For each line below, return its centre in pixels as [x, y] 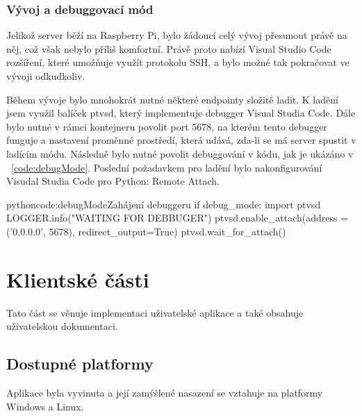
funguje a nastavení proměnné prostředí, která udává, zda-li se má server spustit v [181, 140]
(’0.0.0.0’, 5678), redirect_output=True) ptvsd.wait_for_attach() [146, 231]
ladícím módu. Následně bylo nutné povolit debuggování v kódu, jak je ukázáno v [180, 153]
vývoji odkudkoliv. [46, 76]
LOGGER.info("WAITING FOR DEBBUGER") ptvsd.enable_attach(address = [178, 218]
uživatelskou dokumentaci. [62, 326]
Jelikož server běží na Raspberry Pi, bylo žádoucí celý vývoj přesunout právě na [177, 35]
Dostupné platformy [80, 364]
